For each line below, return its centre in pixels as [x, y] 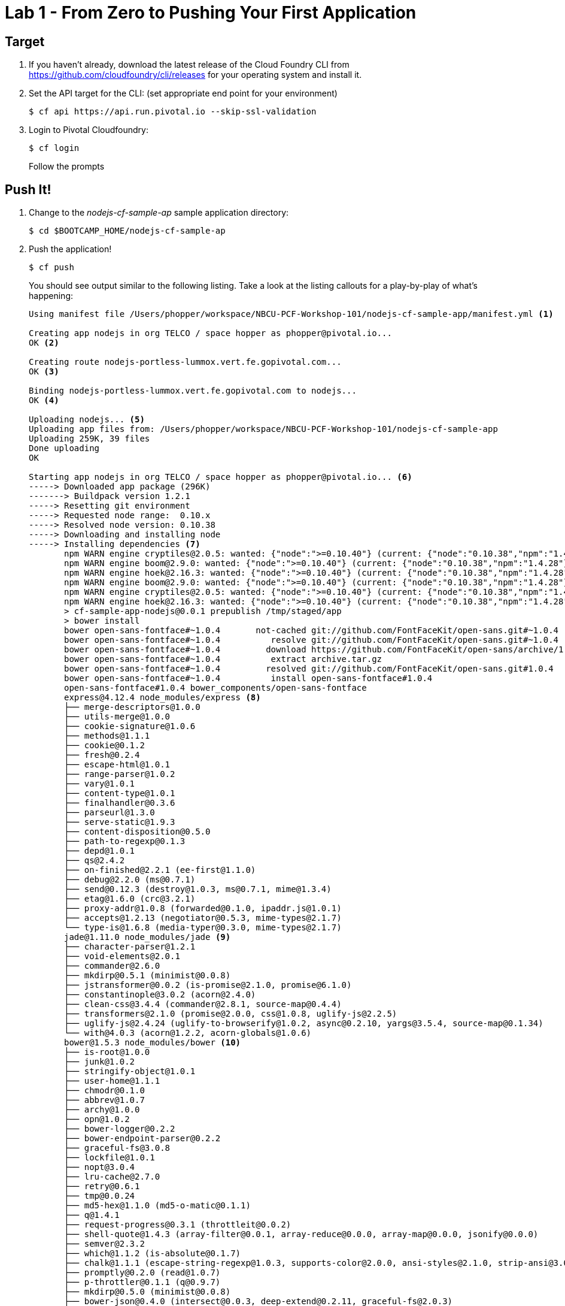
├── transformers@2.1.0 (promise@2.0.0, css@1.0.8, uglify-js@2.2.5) [231, 1014]
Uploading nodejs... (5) [87, 420]
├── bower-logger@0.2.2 [120, 1129]
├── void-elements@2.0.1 [122, 956]
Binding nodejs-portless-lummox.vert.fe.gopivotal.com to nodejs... [193, 391]
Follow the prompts [67, 167]
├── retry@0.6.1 [102, 1186]
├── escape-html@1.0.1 [117, 765]
